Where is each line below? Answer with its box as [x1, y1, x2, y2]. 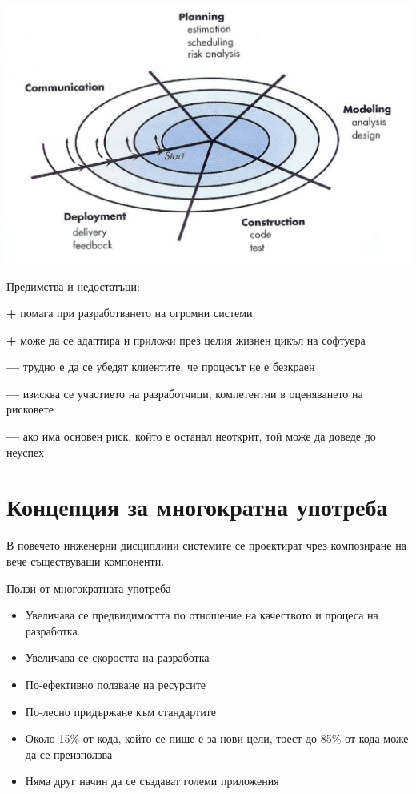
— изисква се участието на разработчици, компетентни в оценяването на [6, 385, 363, 401]
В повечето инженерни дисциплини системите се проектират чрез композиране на [6, 537, 406, 554]
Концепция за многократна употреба [6, 490, 388, 523]
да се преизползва [25, 745, 113, 762]
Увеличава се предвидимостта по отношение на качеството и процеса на [25, 607, 378, 623]
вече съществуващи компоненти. [6, 552, 165, 569]
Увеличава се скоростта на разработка [25, 649, 210, 666]
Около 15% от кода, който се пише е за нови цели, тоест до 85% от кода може [25, 730, 409, 747]
